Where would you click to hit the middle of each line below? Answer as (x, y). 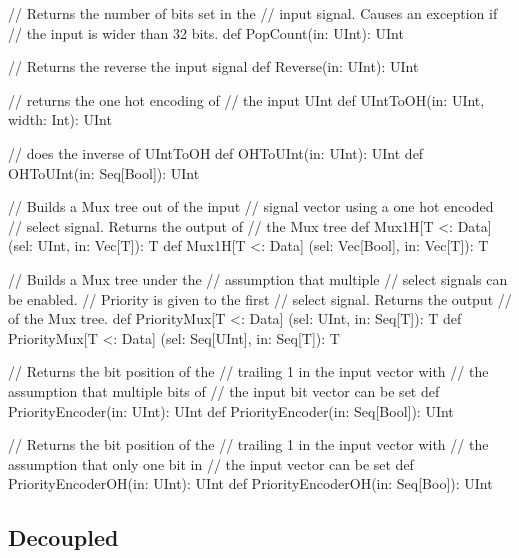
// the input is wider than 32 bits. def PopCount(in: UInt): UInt (206, 32)
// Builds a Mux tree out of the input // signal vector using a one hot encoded (251, 206)
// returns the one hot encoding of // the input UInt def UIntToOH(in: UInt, (246, 99)
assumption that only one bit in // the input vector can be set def (211, 463)
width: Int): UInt (60, 119)
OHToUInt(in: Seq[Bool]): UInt (104, 172)
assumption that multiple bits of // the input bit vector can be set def (224, 390)
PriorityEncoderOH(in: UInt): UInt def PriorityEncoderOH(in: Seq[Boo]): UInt (250, 483)
